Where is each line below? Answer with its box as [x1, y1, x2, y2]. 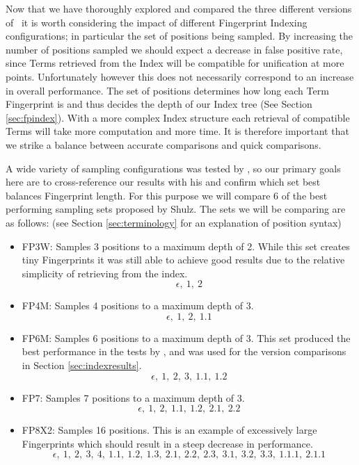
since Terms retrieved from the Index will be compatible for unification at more [6, 56, 344, 70]
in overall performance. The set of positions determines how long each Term [6, 83, 329, 97]
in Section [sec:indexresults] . [22, 358, 142, 373]
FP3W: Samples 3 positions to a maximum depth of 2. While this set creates [22, 238, 350, 253]
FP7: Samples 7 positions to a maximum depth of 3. [22, 390, 245, 405]
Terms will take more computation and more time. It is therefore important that [6, 124, 349, 138]
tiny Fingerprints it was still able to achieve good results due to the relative [22, 252, 345, 267]
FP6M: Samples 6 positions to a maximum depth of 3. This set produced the [22, 330, 351, 345]
